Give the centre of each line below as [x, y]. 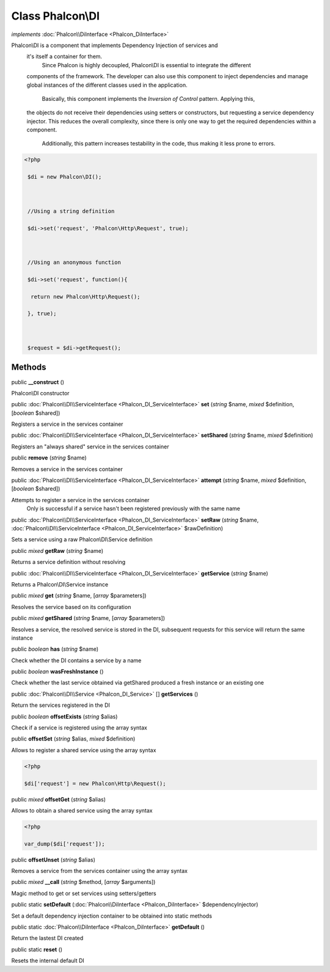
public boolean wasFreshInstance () [57, 671]
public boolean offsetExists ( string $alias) [64, 716]
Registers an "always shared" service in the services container [90, 447]
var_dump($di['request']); [64, 844]
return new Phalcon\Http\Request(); [86, 297]
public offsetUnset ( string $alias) [53, 860]
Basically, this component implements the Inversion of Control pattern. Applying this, [148, 98]
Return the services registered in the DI [61, 705]
